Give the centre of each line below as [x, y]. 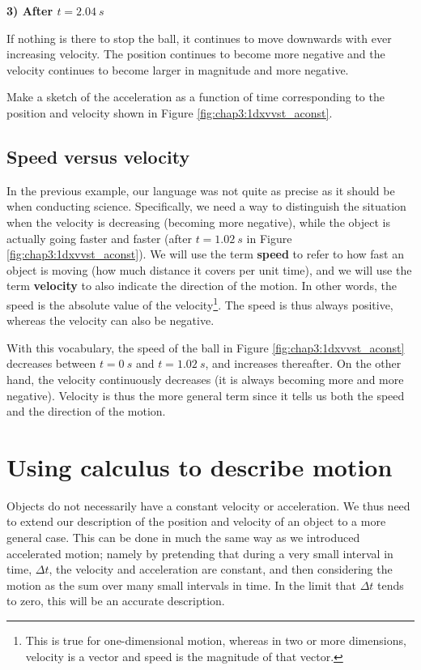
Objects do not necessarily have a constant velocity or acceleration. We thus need [208, 505]
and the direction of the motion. [86, 411]
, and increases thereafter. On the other [303, 363]
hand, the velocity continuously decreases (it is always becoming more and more [205, 379]
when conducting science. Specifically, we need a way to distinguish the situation [206, 206]
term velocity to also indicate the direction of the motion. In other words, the [202, 286]
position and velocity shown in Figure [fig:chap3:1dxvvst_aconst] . [170, 112]
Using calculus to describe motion [200, 466]
